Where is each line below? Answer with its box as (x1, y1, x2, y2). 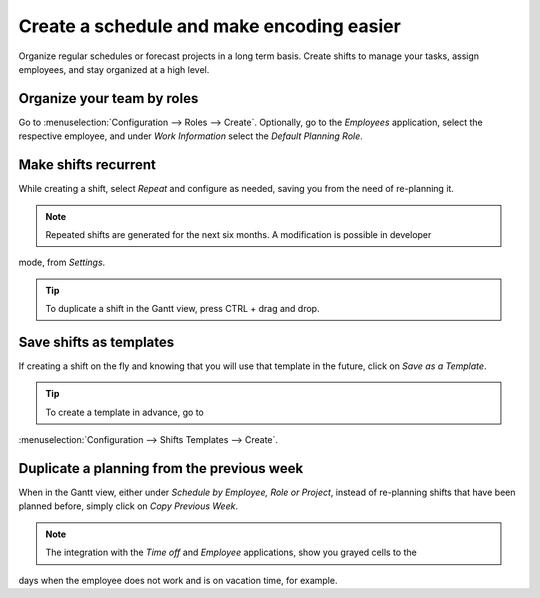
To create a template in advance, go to (45, 406, 204, 418)
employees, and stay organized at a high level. (18, 63, 210, 75)
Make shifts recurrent (18, 156, 157, 174)
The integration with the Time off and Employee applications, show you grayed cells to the (45, 546, 417, 559)
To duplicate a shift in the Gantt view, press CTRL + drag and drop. (45, 303, 320, 315)
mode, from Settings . (18, 256, 106, 269)
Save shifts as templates (18, 333, 175, 350)
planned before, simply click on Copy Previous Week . (18, 500, 239, 512)
